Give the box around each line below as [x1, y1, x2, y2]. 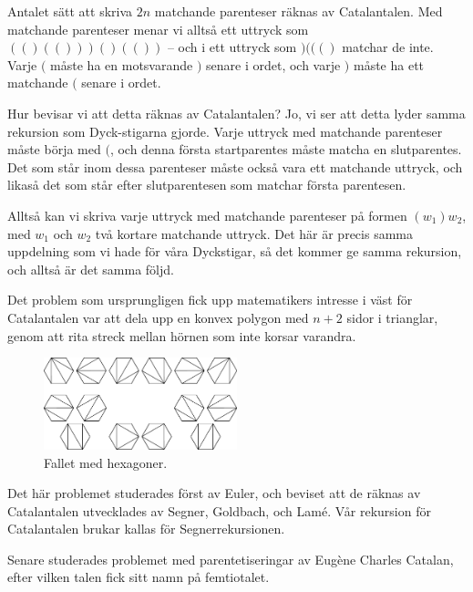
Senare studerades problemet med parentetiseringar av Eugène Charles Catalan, [7, 549, 454, 568]
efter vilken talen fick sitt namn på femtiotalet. [7, 567, 270, 587]
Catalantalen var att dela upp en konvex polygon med [7, 307, 309, 327]
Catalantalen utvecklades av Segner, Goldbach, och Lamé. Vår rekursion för [7, 501, 431, 520]
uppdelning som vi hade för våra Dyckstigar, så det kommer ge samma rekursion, [7, 242, 462, 261]
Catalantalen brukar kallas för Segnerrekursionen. [7, 519, 285, 538]
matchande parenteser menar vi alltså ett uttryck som [7, 19, 309, 38]
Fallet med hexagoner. [44, 452, 168, 472]
